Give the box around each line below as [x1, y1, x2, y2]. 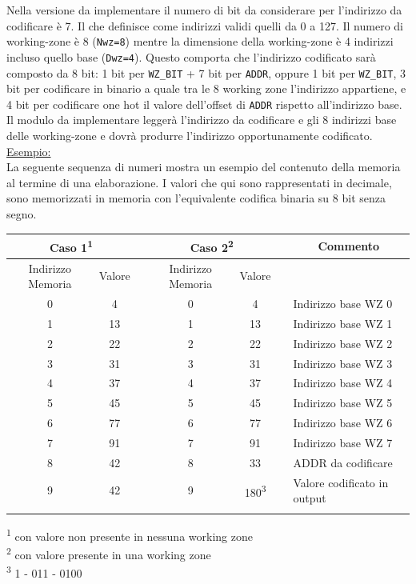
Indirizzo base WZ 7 [293, 434, 393, 450]
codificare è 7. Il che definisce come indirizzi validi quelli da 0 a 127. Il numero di [6, 17, 403, 34]
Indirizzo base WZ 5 [293, 394, 393, 411]
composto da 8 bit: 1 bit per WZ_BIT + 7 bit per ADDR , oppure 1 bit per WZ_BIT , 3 [6, 64, 406, 81]
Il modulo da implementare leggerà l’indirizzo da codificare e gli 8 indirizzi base [6, 111, 397, 128]
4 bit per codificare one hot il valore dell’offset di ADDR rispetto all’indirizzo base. [6, 95, 402, 112]
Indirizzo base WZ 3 [293, 354, 393, 371]
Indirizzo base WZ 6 [293, 414, 393, 431]
